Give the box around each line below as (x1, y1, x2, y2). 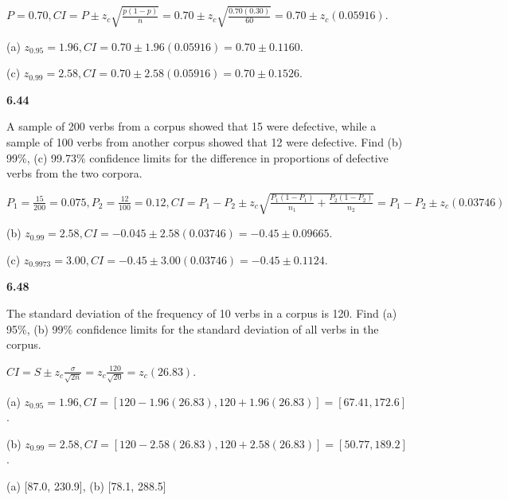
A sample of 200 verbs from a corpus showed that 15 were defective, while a (6, 118, 377, 135)
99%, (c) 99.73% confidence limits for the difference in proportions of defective (6, 149, 389, 166)
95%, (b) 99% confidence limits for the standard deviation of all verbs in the (6, 320, 379, 337)
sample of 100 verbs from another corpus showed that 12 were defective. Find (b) (6, 133, 403, 150)
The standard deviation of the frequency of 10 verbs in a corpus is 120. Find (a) (6, 305, 397, 322)
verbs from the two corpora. (6, 165, 143, 182)
